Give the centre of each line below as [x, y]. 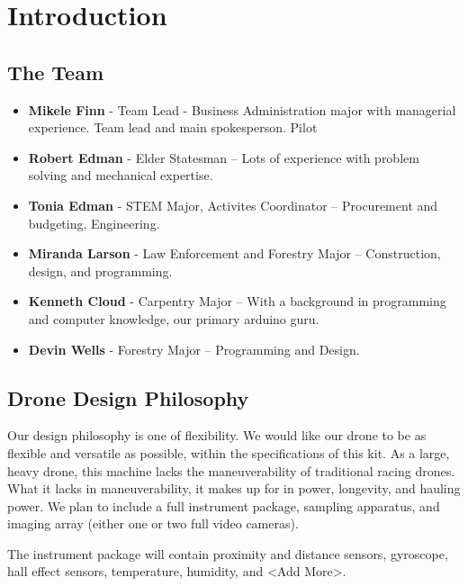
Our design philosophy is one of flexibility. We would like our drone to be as [217, 435]
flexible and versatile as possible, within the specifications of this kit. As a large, [229, 452]
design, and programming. [100, 270]
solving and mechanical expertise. [121, 175]
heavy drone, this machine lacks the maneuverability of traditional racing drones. [231, 470]
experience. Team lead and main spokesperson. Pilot [173, 127]
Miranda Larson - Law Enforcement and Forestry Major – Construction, [234, 253]
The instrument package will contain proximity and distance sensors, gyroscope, [228, 553]
